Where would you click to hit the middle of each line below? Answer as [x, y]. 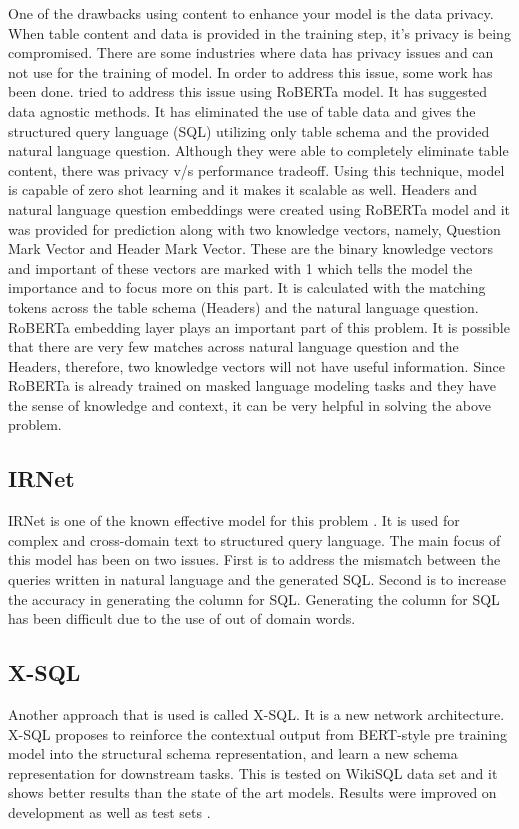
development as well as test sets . [109, 812]
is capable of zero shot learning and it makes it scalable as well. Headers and [243, 189]
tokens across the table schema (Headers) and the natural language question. [243, 306]
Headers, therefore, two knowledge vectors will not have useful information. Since [257, 365]
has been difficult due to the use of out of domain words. [182, 618]
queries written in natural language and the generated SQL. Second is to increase [257, 579]
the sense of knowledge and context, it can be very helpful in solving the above [249, 404]
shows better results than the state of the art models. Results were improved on [252, 792]
